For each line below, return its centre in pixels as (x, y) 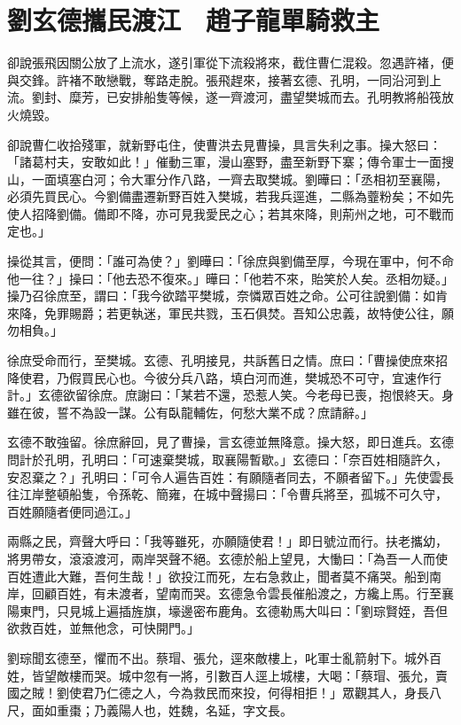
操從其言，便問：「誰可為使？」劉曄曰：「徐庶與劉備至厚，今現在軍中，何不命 (230, 261)
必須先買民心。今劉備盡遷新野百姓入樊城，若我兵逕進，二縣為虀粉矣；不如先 (230, 196)
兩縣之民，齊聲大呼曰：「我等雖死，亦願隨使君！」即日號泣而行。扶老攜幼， (227, 541)
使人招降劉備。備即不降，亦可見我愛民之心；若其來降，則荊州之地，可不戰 (224, 213)
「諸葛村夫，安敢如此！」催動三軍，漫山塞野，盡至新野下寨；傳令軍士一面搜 (230, 162)
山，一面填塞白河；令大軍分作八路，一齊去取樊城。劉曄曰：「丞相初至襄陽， (227, 179)
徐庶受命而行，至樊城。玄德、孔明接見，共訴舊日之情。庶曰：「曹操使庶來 (221, 360)
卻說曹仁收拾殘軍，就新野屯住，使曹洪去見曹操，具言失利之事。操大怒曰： (224, 144)
